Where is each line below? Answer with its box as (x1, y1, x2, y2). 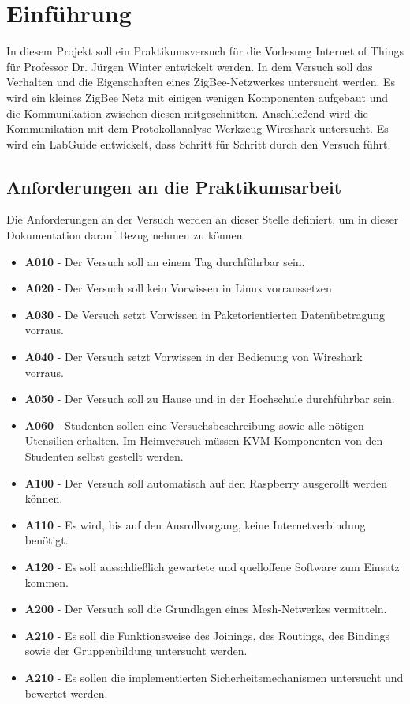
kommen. (24, 574, 69, 590)
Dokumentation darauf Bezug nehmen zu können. (6, 227, 246, 243)
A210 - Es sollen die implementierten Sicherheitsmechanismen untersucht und (24, 668, 404, 685)
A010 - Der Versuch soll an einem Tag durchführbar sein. (24, 253, 305, 269)
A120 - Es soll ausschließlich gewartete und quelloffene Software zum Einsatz (24, 558, 400, 574)
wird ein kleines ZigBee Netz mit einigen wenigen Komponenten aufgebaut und (6, 88, 389, 105)
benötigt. (24, 532, 69, 548)
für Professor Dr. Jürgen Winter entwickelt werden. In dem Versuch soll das (6, 58, 373, 74)
